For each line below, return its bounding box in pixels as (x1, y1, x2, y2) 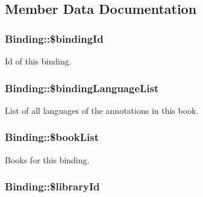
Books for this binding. (5, 153, 90, 166)
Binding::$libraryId (5, 179, 100, 194)
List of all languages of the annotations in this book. (5, 104, 199, 116)
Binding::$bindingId (5, 31, 104, 46)
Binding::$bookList (5, 130, 99, 145)
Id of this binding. (5, 55, 72, 67)
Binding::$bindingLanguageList (5, 80, 159, 95)
